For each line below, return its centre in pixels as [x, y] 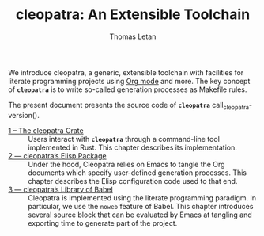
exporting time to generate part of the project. [103, 223]
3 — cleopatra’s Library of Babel [60, 189]
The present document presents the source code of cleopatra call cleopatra [129, 106]
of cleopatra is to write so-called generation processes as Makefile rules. [128, 89]
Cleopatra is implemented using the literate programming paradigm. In [142, 198]
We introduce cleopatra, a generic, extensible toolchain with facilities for [126, 72]
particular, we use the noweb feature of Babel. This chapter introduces [141, 206]
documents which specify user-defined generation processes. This [138, 173]
